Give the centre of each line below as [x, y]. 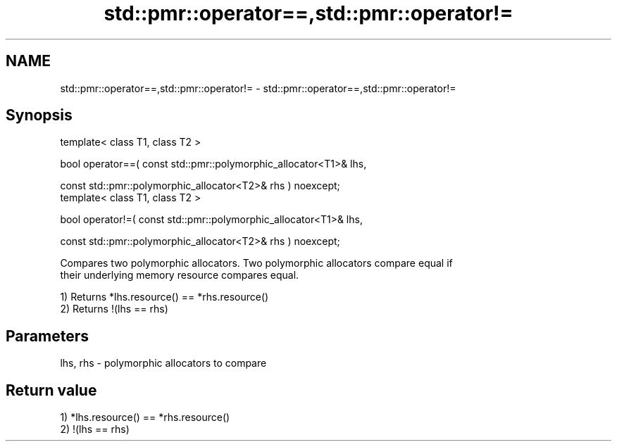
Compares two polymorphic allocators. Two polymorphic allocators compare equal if [256, 263]
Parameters [47, 336]
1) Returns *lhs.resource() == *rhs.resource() [164, 297]
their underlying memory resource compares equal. [180, 275]
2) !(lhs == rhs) [95, 429]
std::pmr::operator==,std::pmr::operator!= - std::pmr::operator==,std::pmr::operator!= [258, 88]
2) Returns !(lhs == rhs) [114, 309]
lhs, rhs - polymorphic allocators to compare [163, 363]
